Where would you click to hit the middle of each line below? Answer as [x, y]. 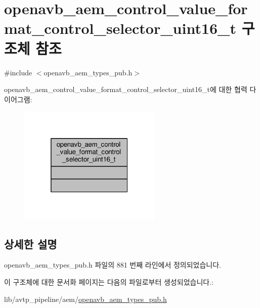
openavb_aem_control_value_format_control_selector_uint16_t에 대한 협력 [126, 89]
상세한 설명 [31, 244]
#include [18, 72]
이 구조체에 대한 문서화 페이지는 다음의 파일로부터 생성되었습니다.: [109, 281]
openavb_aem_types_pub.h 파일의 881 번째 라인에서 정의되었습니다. [113, 265]
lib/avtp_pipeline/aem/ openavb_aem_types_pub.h [85, 299]
